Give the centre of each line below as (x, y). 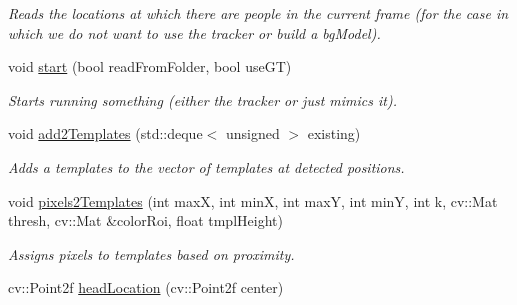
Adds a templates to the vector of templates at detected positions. (206, 166)
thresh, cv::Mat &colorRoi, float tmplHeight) (145, 220)
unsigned (252, 133)
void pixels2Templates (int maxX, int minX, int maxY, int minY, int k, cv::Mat (253, 200)
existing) (334, 133)
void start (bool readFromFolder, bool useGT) (150, 66)
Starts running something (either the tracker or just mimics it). (202, 99)
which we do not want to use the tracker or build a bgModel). (194, 32)
